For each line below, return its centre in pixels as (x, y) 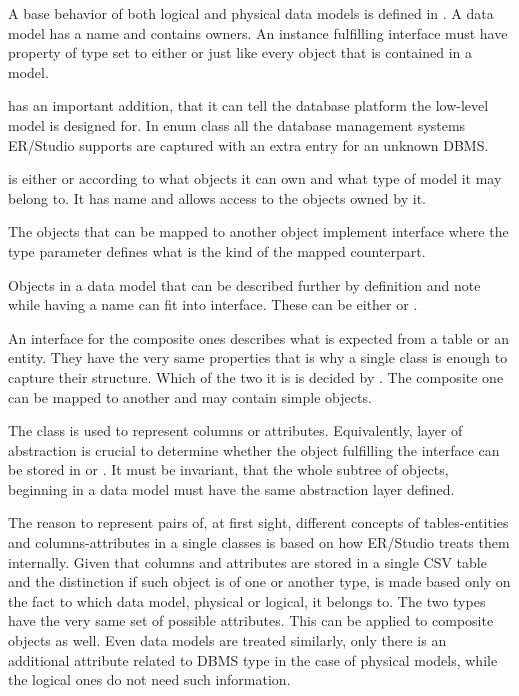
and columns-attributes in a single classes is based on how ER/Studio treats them (259, 542)
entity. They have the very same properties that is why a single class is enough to (258, 357)
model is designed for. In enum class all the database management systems (237, 124)
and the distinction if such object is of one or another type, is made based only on (259, 581)
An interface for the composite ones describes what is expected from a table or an (259, 337)
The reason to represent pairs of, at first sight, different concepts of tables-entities (258, 522)
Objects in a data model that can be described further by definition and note (244, 284)
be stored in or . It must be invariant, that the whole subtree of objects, (228, 469)
